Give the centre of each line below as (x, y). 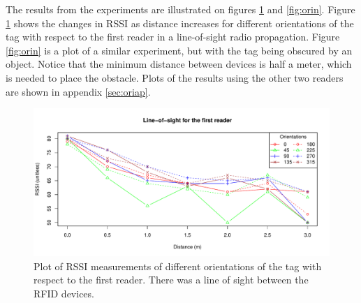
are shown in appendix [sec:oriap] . (78, 91)
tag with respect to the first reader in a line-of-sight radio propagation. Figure (173, 37)
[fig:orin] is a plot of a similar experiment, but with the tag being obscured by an (179, 50)
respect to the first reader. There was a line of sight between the (171, 280)
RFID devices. (64, 293)
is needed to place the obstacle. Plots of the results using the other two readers (175, 77)
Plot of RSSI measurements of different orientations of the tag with (178, 266)
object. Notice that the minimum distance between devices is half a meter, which (179, 64)
